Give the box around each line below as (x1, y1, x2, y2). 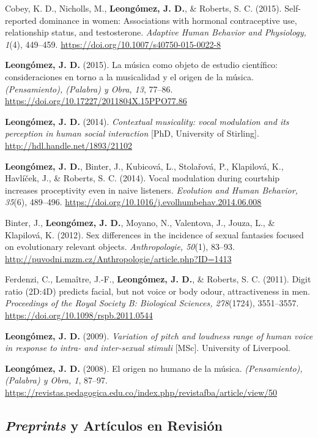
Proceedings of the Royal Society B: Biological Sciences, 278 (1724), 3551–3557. (5, 296, 299, 309)
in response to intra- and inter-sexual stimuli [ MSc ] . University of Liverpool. (5, 341, 290, 354)
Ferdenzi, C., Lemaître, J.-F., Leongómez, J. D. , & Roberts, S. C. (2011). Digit (5, 273, 311, 285)
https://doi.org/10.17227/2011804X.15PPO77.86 (5, 94, 187, 107)
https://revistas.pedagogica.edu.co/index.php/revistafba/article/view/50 (5, 386, 277, 399)
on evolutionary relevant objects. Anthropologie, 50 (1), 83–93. (5, 240, 235, 253)
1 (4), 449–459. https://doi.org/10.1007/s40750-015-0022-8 (5, 37, 221, 50)
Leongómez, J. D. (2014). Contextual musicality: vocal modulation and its (5, 115, 289, 127)
